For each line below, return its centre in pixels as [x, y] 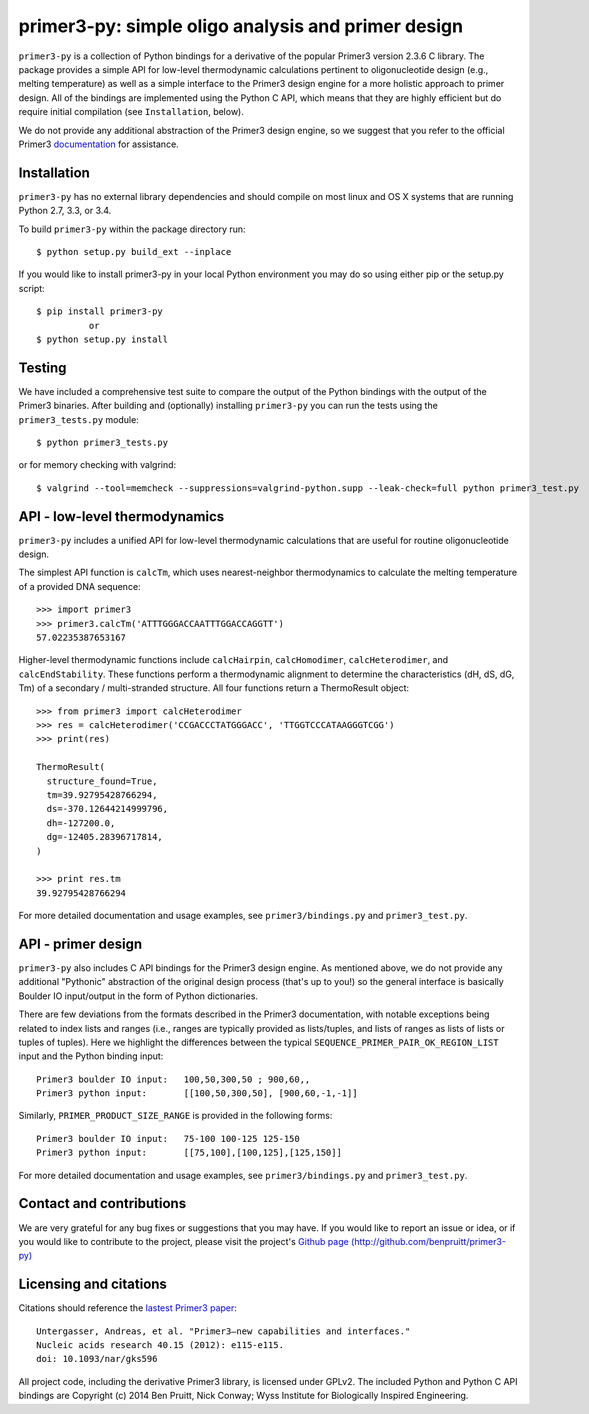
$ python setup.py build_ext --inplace [134, 251]
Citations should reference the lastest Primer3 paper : [127, 1308]
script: [31, 288]
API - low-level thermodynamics [121, 516]
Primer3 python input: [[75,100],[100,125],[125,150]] [189, 1153]
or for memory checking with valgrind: [97, 465]
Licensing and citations [92, 1284]
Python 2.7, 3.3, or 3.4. [65, 211]
